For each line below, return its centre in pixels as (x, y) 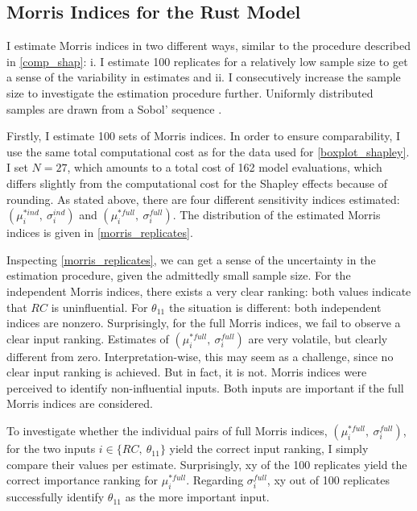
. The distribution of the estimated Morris (277, 215)
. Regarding (215, 480)
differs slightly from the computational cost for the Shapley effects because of (197, 183)
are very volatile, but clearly (318, 338)
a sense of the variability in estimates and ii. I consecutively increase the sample (204, 77)
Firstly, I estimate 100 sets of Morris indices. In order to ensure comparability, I (204, 136)
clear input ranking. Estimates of (88, 338)
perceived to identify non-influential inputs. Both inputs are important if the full (205, 387)
